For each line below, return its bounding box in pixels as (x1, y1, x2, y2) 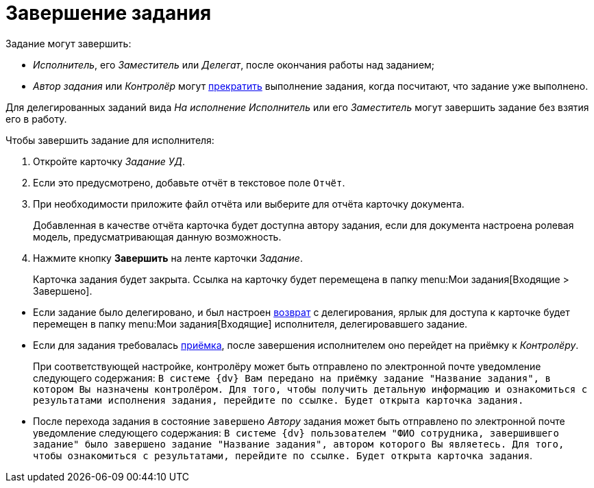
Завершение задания (5, 1, 212, 25)
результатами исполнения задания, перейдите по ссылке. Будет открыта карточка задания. (33, 394, 524, 406)
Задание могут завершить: (5, 37, 132, 49)
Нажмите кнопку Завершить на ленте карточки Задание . (33, 252, 303, 264)
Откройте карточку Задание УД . (33, 155, 185, 167)
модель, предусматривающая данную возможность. (33, 230, 282, 243)
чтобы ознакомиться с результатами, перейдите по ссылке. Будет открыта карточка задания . (33, 449, 532, 461)
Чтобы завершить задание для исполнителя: (5, 134, 214, 146)
